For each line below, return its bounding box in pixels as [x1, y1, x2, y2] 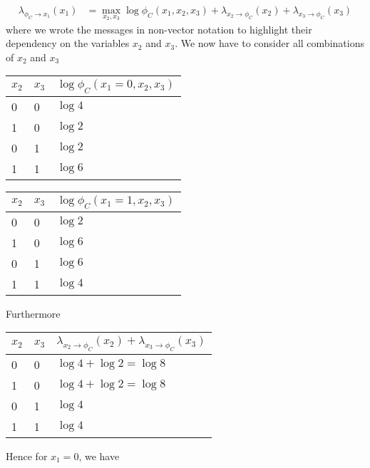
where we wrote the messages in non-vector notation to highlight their [6, 21, 312, 36]
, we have [78, 448, 120, 463]
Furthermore [6, 306, 61, 321]
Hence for [6, 448, 48, 463]
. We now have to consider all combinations [175, 36, 364, 51]
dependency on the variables [6, 36, 130, 51]
